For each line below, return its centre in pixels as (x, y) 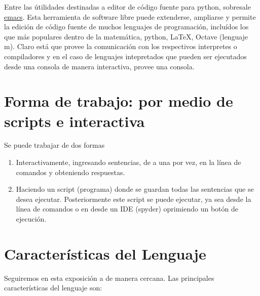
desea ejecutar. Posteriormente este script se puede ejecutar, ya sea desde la (134, 199)
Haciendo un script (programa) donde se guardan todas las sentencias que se (135, 189)
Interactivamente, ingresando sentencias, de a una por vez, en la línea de (128, 162)
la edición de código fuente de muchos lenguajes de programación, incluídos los (126, 27)
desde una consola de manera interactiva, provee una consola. (99, 66)
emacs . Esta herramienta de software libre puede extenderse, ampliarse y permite (130, 16)
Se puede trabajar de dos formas (54, 145)
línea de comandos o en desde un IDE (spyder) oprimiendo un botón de (127, 209)
